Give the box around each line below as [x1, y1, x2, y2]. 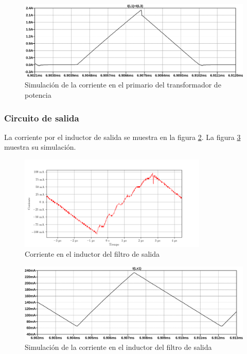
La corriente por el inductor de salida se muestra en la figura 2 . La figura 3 [4, 131, 241, 142]
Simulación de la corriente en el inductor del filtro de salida [25, 342, 212, 352]
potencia [25, 90, 51, 100]
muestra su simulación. [4, 141, 76, 152]
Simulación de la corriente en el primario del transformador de [25, 79, 221, 90]
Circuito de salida [4, 111, 79, 124]
